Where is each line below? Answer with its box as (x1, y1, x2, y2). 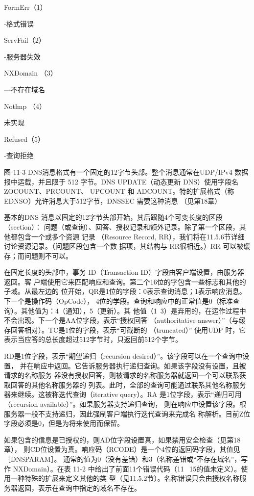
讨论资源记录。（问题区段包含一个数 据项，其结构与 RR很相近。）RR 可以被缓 (4, 241, 251, 251)
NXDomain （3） (4, 68, 57, 78)
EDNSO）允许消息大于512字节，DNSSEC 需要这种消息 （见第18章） (4, 195, 222, 206)
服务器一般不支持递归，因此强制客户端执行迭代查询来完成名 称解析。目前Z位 (4, 408, 251, 418)
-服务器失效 (4, 51, 41, 61)
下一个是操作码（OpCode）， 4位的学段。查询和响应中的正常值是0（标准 (4, 296, 233, 306)
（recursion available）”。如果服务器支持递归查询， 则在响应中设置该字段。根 (4, 399, 247, 409)
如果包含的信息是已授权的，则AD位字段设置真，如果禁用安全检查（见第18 (4, 434, 241, 444)
